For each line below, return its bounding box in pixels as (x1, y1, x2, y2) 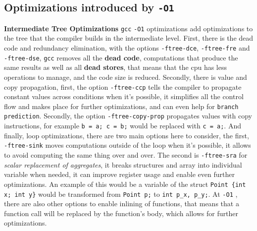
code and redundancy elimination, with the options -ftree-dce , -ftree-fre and (4, 43, 250, 53)
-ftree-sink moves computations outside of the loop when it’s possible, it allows (4, 140, 251, 150)
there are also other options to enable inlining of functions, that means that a (4, 198, 239, 209)
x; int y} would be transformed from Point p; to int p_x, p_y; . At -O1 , (4, 188, 238, 199)
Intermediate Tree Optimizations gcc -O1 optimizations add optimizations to (4, 23, 253, 33)
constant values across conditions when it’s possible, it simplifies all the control (4, 91, 244, 102)
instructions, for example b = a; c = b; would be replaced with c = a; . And (4, 120, 241, 131)
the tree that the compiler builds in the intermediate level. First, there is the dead (4, 33, 254, 43)
